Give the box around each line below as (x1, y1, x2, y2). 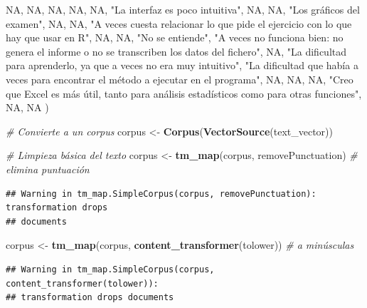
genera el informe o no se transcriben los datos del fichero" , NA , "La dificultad (6, 43, 347, 58)
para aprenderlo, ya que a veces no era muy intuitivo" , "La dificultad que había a (6, 58, 358, 73)
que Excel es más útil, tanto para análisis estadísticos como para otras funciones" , (6, 86, 362, 101)
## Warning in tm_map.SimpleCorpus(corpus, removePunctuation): (6, 188, 317, 199)
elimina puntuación (6, 161, 90, 176)
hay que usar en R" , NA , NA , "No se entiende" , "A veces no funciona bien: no (6, 30, 344, 45)
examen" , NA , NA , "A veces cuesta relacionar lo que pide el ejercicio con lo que (6, 16, 352, 31)
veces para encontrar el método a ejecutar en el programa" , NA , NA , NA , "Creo (6, 71, 353, 86)
